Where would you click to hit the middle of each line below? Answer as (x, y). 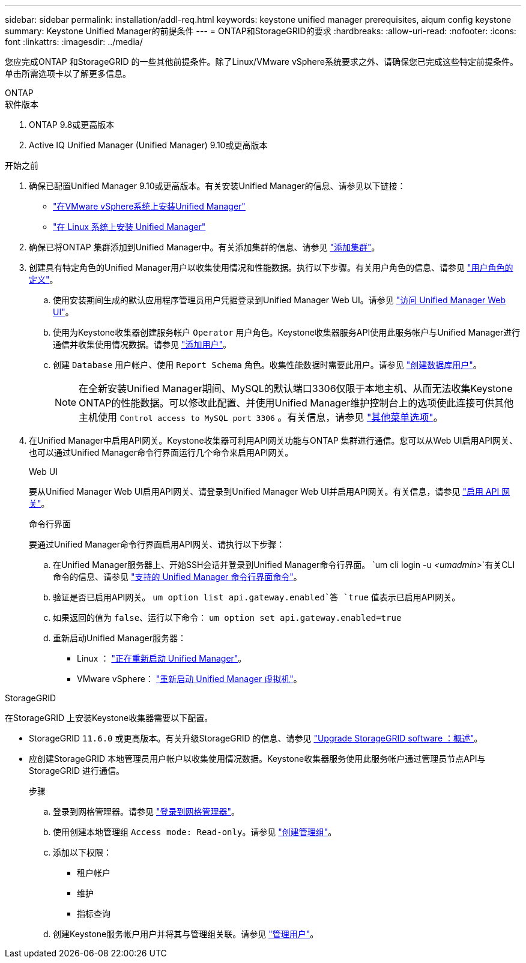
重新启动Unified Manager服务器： (119, 638)
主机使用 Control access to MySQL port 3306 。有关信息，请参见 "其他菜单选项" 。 (261, 417)
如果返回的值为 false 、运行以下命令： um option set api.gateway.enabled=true (227, 617)
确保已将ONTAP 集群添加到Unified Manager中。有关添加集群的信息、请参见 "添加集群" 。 (204, 247)
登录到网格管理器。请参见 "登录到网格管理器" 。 (146, 811)
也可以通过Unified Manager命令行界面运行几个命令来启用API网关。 (161, 452)
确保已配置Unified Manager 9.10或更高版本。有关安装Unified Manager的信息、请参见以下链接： (217, 186)
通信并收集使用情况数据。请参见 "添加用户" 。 (142, 344)
